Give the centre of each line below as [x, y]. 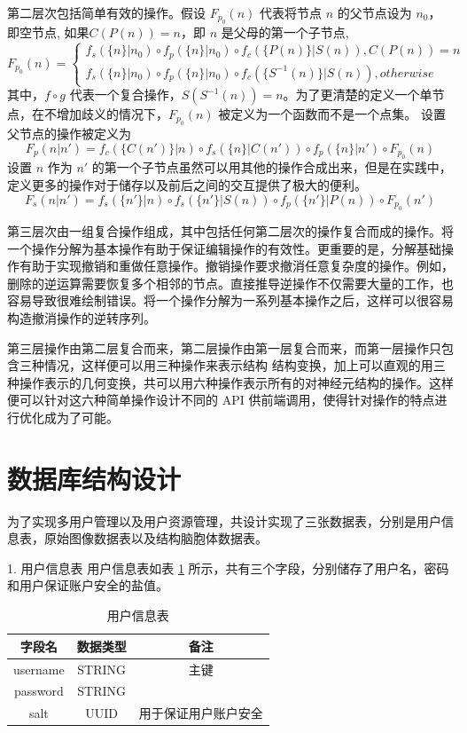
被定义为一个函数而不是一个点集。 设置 [332, 114]
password [39, 691]
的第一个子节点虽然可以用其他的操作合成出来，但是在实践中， [272, 167]
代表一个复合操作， [125, 95]
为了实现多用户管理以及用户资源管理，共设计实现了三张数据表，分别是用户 [224, 520]
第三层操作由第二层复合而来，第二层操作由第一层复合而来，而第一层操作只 [224, 347]
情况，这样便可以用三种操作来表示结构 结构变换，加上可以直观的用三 [245, 365]
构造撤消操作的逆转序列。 [82, 318]
